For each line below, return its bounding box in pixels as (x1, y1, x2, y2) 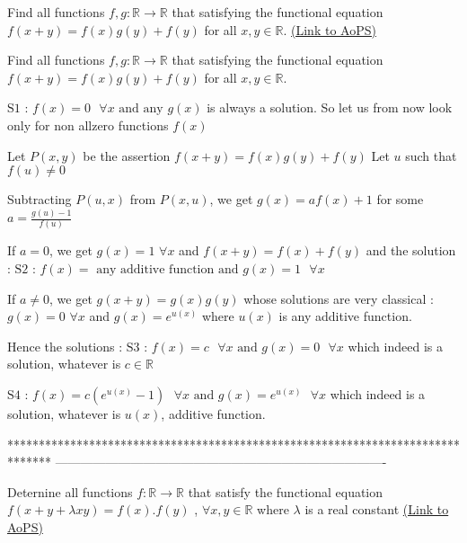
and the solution (366, 241, 456, 260)
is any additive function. (278, 307, 412, 325)
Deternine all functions (7, 482, 133, 501)
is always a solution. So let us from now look (207, 98, 453, 117)
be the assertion (83, 146, 171, 165)
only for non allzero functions (7, 115, 169, 134)
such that (405, 146, 457, 165)
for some (376, 190, 424, 209)
